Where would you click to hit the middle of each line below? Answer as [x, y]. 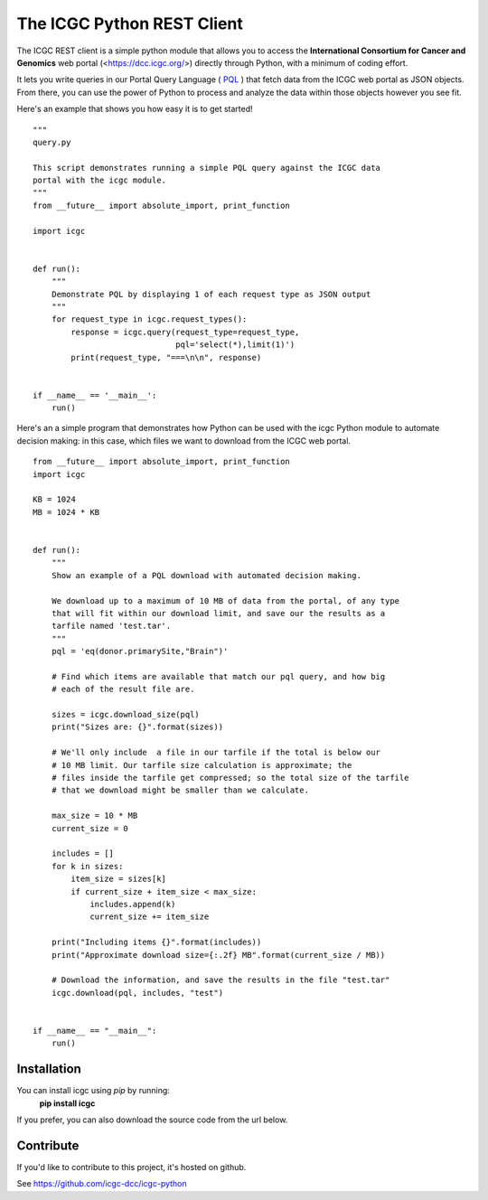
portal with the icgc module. [100, 180]
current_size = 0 [89, 828]
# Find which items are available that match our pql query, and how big [218, 676]
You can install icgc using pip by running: [94, 1091]
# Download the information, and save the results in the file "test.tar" [221, 980]
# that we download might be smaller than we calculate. [180, 790]
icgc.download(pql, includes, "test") [137, 993]
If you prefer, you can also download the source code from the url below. [152, 1120]
